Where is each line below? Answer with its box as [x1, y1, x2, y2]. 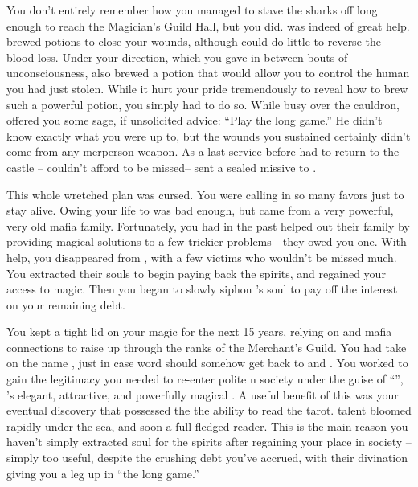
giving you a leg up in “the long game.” [6, 464, 199, 481]
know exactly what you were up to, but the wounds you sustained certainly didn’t [6, 127, 411, 144]
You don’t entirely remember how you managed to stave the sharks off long [6, 2, 378, 18]
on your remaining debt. [6, 296, 125, 313]
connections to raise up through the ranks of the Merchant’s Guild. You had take [6, 338, 407, 355]
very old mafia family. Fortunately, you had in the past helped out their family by [6, 217, 410, 234]
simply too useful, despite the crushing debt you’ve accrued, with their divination [6, 449, 408, 466]
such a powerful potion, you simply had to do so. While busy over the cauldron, [6, 96, 400, 113]
